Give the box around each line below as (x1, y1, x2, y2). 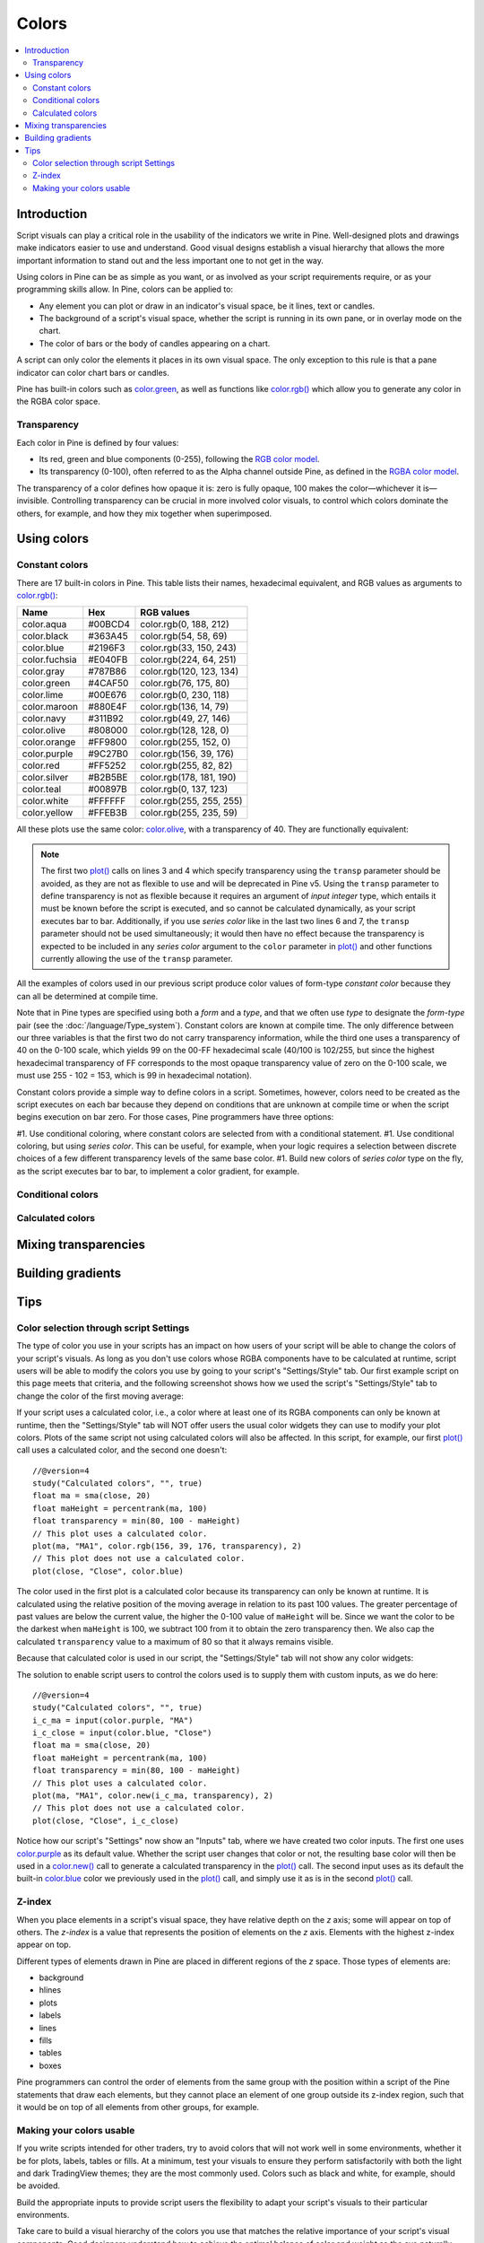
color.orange (22, 736, 76, 748)
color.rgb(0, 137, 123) (140, 783, 229, 796)
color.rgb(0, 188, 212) (140, 618, 230, 631)
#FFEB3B (88, 807, 127, 819)
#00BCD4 (88, 618, 130, 631)
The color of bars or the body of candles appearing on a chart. (39, 337, 271, 349)
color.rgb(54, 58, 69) (140, 630, 228, 642)
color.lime (22, 689, 64, 702)
